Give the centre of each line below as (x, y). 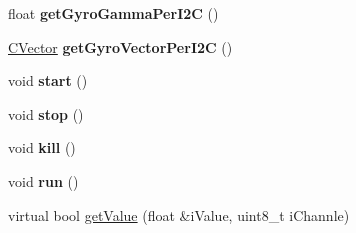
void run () (43, 180)
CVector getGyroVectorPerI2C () (120, 46)
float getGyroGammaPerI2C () (113, 13)
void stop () (46, 113)
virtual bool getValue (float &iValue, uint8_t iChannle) (179, 214)
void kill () (42, 147)
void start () (48, 80)
